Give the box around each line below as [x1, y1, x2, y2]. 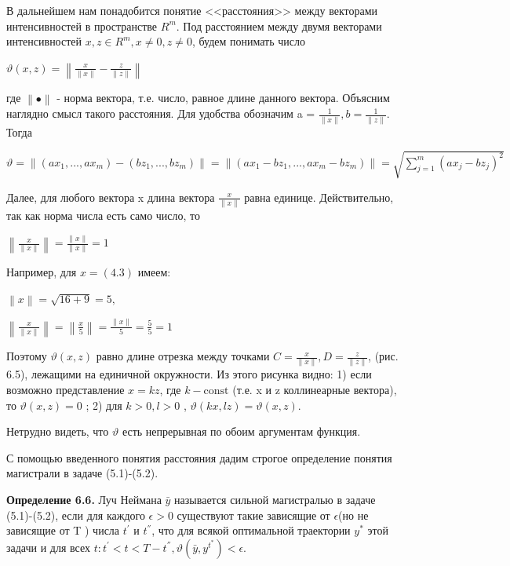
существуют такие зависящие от [177, 506, 330, 523]
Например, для [6, 264, 77, 280]
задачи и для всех [6, 539, 91, 555]
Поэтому [6, 348, 47, 364]
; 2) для [86, 396, 122, 413]
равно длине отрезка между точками [96, 348, 270, 364]
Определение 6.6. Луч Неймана [6, 491, 162, 507]
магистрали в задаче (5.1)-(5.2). [6, 465, 158, 481]
